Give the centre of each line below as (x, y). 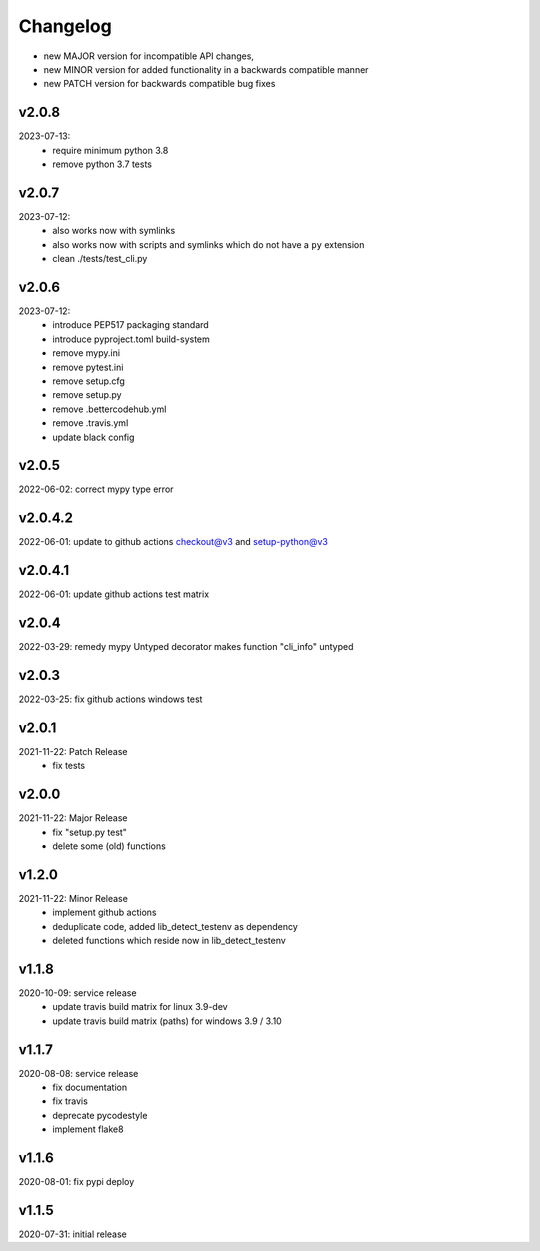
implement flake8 (88, 1129)
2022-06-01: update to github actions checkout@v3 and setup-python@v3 (173, 542)
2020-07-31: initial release (72, 1234)
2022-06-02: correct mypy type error (96, 489)
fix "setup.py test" (89, 832)
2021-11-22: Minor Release (73, 898)
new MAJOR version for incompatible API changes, (149, 56)
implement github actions (104, 912)
